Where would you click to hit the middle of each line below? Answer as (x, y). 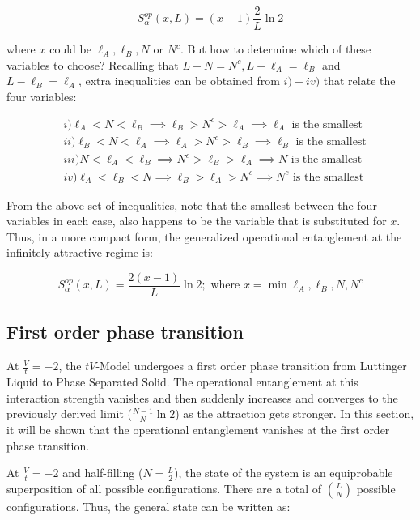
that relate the (359, 81)
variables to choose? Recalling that (93, 64)
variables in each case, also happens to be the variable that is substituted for (197, 221)
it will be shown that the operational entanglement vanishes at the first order (198, 430)
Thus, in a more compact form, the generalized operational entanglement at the (204, 236)
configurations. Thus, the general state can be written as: (148, 507)
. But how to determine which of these (276, 49)
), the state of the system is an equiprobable (283, 473)
